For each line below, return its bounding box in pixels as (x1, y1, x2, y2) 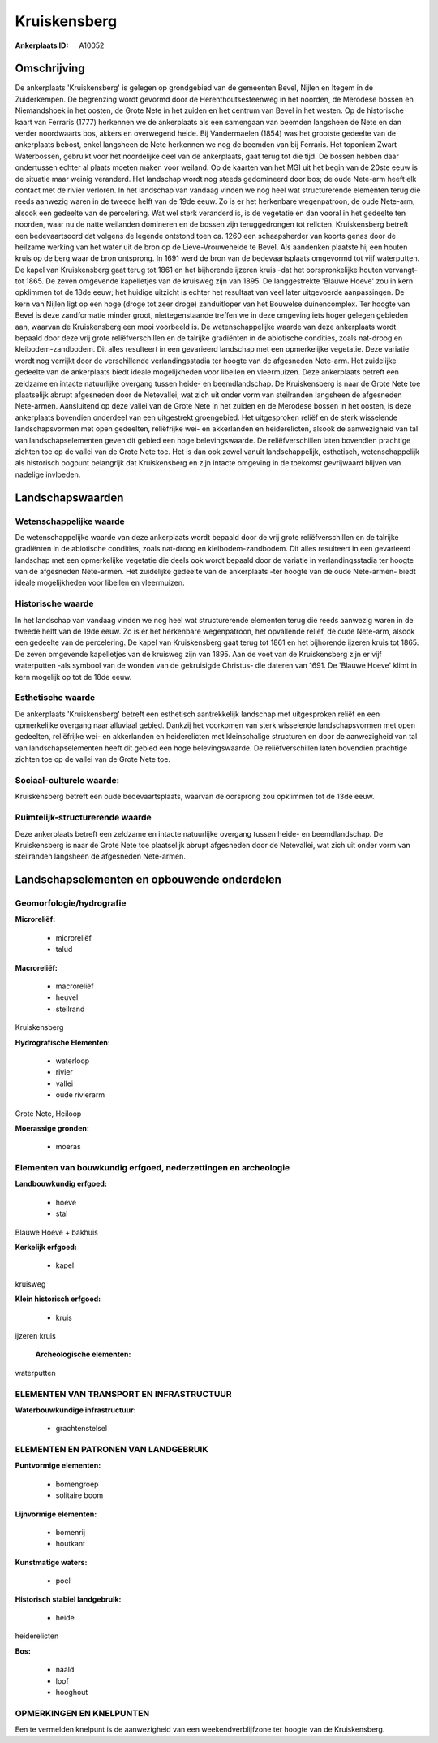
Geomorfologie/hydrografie (15, 897, 127, 909)
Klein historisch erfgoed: (15, 1294, 101, 1304)
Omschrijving (15, 62, 85, 76)
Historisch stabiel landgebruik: (15, 1594, 122, 1604)
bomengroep (55, 1479, 99, 1489)
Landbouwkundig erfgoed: (15, 1179, 107, 1189)
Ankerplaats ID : (15, 41, 69, 50)
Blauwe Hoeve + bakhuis (15, 1227, 99, 1237)
